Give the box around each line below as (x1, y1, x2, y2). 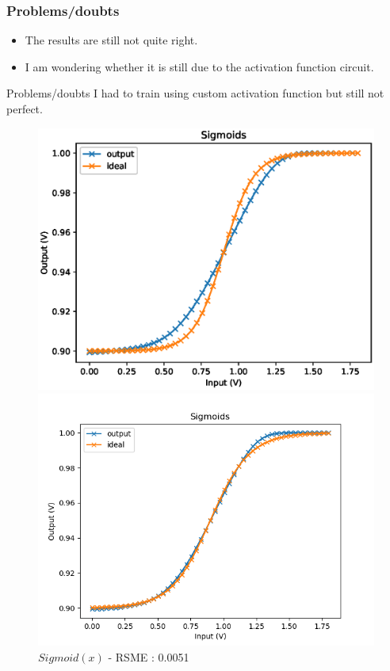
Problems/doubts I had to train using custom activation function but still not (6, 85, 384, 101)
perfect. (6, 101, 43, 116)
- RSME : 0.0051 (108, 648, 189, 665)
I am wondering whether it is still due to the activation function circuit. (25, 58, 374, 74)
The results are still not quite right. (25, 32, 198, 48)
